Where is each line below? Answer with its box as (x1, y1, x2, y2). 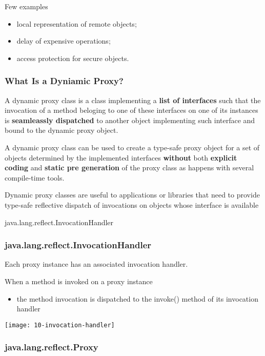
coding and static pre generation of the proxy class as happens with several (5, 162, 254, 173)
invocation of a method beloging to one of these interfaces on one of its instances (5, 105, 258, 115)
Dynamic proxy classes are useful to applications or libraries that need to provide (5, 189, 260, 200)
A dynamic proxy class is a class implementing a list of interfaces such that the (5, 94, 261, 105)
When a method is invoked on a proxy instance (5, 275, 153, 286)
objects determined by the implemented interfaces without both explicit (5, 152, 237, 163)
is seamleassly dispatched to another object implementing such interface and (5, 114, 255, 125)
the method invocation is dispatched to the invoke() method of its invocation (16, 293, 258, 304)
